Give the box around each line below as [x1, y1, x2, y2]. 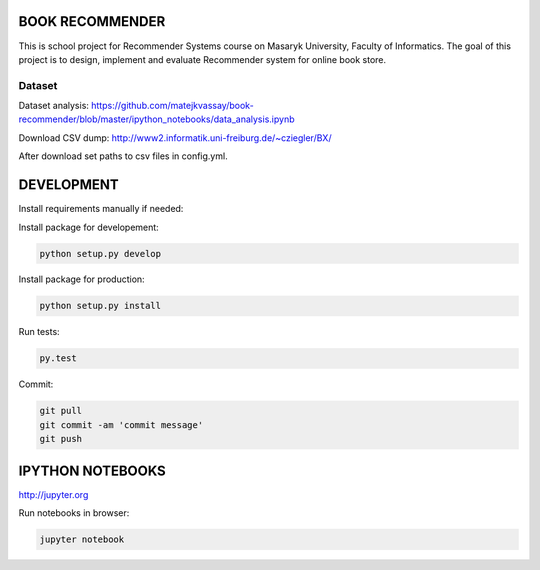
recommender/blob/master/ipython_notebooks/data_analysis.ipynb [18, 113, 295, 125]
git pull [39, 405, 83, 417]
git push [39, 433, 83, 445]
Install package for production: [18, 273, 145, 285]
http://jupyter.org [18, 488, 89, 500]
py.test [39, 353, 77, 364]
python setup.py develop [39, 248, 162, 259]
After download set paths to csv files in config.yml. [18, 150, 229, 162]
